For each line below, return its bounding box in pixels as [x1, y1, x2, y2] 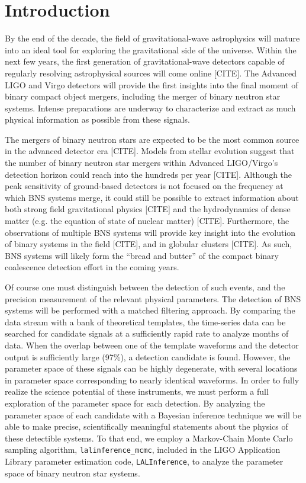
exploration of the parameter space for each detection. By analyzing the [5, 396, 265, 409]
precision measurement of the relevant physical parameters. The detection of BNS [5, 292, 301, 305]
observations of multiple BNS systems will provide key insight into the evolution [5, 226, 296, 238]
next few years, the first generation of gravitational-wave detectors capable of [5, 55, 285, 68]
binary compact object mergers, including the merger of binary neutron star [5, 90, 281, 103]
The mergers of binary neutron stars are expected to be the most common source [5, 133, 299, 145]
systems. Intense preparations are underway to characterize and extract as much [5, 101, 296, 114]
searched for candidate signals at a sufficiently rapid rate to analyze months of [5, 327, 289, 340]
